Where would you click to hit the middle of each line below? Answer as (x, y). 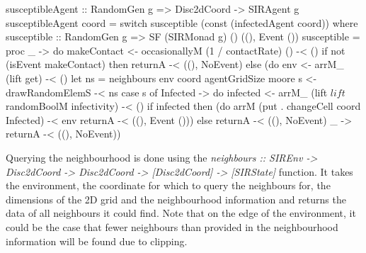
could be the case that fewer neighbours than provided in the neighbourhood (172, 226)
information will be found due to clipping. (97, 241)
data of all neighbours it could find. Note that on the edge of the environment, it (181, 213)
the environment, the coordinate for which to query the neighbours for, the (168, 185)
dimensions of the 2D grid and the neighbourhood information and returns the (176, 199)
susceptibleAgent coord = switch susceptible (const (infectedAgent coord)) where (182, 22)
